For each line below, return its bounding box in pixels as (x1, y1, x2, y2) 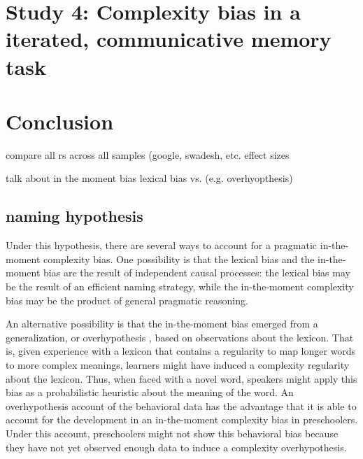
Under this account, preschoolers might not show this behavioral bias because (6, 425, 339, 440)
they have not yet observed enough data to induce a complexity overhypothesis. (6, 439, 347, 454)
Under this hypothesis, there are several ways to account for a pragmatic (6, 238, 318, 253)
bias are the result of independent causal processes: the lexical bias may (43, 265, 350, 280)
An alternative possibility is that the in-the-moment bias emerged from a (6, 316, 318, 331)
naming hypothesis (6, 205, 143, 227)
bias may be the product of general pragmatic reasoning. (6, 292, 248, 307)
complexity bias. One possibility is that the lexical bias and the (43, 251, 315, 266)
